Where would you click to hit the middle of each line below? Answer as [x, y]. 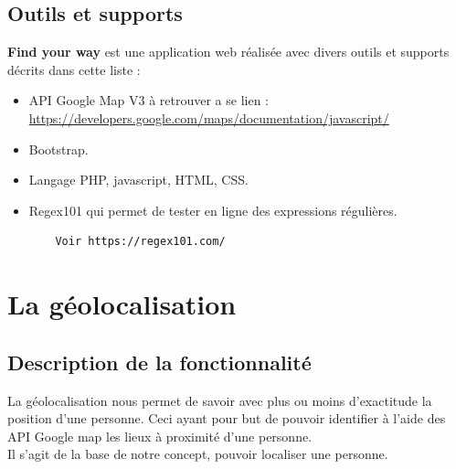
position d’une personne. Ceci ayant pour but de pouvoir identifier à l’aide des [227, 418]
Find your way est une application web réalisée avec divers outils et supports [228, 52]
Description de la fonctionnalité [159, 362]
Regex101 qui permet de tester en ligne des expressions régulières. [213, 210]
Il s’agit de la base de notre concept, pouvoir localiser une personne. [198, 454]
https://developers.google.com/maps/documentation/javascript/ [209, 117]
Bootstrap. [58, 149]
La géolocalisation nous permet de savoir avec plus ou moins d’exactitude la [220, 400]
